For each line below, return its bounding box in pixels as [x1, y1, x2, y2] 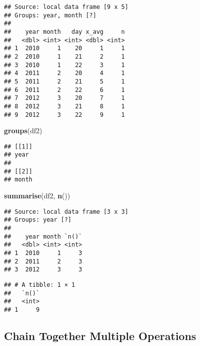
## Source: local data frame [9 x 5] [4, 3, 129, 10]
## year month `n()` [4, 233, 82, 240]
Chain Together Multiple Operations [4, 328, 197, 343]
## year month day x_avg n [4, 28, 125, 35]
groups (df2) [4, 125, 42, 136]
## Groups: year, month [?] [4, 11, 97, 19]
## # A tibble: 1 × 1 [4, 281, 75, 288]
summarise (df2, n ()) [4, 190, 70, 201]
